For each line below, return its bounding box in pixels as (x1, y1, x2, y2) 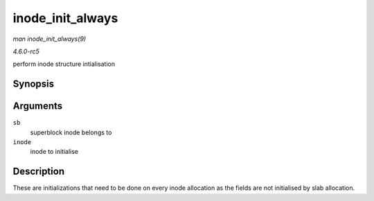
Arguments (12, 101, 63, 112)
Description (12, 166, 65, 177)
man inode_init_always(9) (12, 35, 87, 43)
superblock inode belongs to (30, 128, 112, 137)
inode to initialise (30, 148, 79, 156)
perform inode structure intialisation (12, 60, 116, 69)
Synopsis (12, 78, 55, 90)
